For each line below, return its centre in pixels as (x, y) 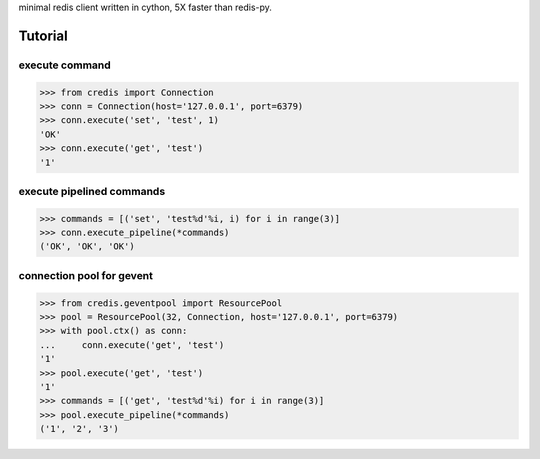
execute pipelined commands (92, 191)
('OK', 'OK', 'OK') (87, 246)
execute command (65, 65)
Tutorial (43, 35)
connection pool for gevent (86, 275)
